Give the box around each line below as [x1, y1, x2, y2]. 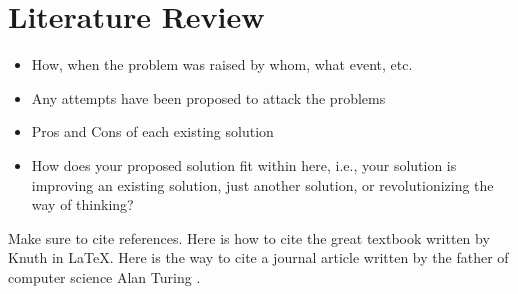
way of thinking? [31, 194, 134, 215]
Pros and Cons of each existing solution [31, 121, 274, 142]
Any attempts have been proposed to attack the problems [31, 87, 386, 108]
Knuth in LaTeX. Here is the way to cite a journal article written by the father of [8, 247, 509, 268]
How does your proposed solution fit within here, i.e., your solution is [31, 154, 457, 175]
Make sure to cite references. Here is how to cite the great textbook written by [8, 227, 490, 248]
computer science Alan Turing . [8, 266, 201, 287]
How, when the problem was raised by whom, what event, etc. [31, 54, 413, 75]
